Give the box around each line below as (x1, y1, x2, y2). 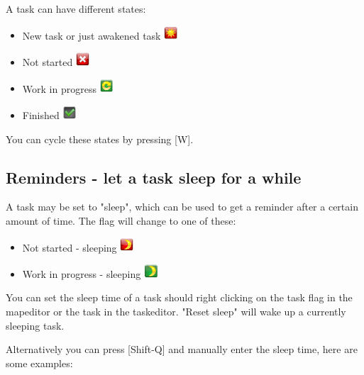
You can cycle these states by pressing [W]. (6, 131, 194, 146)
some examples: (6, 355, 73, 370)
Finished (22, 107, 60, 122)
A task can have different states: (6, 1, 146, 16)
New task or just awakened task (22, 28, 161, 43)
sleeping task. (6, 318, 65, 332)
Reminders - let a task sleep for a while (6, 166, 302, 188)
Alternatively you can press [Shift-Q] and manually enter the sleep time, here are (6, 342, 358, 357)
